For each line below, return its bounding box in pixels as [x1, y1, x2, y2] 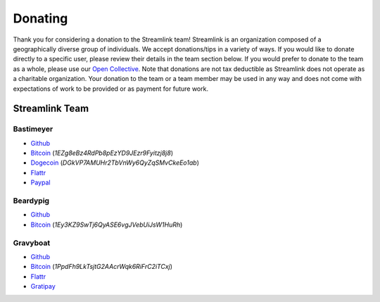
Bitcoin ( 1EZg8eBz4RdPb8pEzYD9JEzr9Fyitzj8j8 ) [30, 149, 174, 158]
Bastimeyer [13, 124, 53, 134]
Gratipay [30, 282, 56, 291]
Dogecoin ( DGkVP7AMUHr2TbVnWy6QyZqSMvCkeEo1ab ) [30, 158, 200, 167]
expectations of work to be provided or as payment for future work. [13, 84, 209, 93]
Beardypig [13, 196, 49, 206]
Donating [13, 11, 68, 26]
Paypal [30, 178, 51, 187]
